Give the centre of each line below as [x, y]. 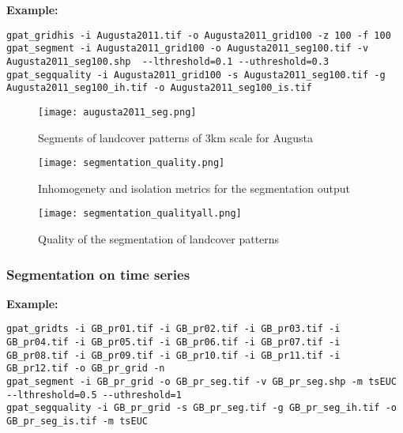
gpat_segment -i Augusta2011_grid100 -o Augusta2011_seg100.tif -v [188, 49]
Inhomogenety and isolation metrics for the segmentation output [194, 188]
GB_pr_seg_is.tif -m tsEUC [77, 422]
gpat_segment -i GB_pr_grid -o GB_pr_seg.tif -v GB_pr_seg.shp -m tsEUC [201, 382]
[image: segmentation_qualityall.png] [140, 214]
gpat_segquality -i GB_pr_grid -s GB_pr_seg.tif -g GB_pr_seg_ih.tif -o [201, 408]
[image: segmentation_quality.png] [132, 163]
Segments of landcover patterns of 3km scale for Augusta [176, 137]
